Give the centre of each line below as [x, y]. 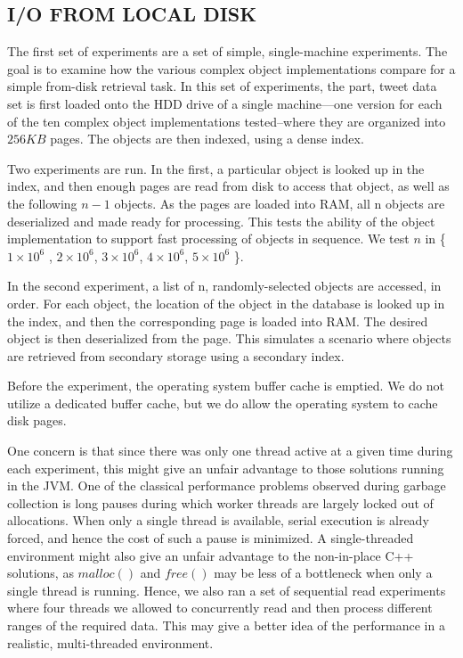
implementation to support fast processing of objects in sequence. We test [208, 239]
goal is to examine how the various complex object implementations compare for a [231, 68]
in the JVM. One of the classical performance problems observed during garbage [227, 485]
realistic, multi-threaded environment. [110, 642]
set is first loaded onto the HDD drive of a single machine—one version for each [225, 103]
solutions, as [41, 573]
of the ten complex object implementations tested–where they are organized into [227, 121]
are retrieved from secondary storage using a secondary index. [176, 355]
